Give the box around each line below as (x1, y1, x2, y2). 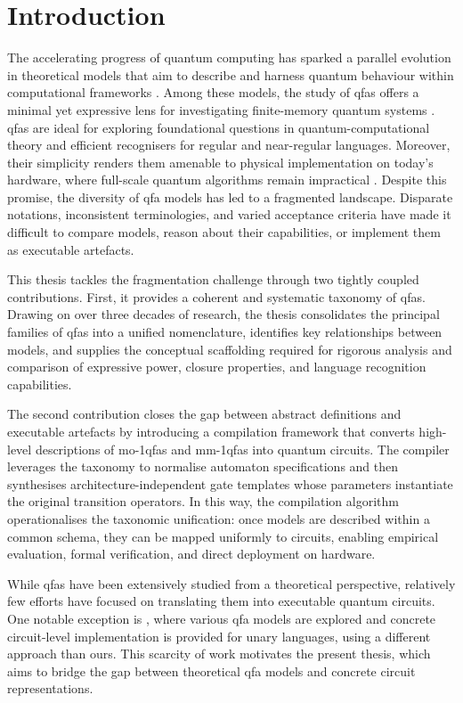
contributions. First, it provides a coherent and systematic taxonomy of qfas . (7, 287, 426, 306)
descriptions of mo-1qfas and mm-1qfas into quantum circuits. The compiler (35, 439, 450, 458)
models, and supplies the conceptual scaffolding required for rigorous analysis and (7, 339, 452, 358)
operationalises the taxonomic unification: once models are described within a (7, 509, 430, 527)
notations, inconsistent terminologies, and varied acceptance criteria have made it (7, 205, 451, 224)
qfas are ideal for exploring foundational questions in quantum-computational (7, 118, 430, 136)
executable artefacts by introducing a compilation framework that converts (7, 422, 415, 440)
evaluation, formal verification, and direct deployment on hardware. (7, 544, 376, 563)
